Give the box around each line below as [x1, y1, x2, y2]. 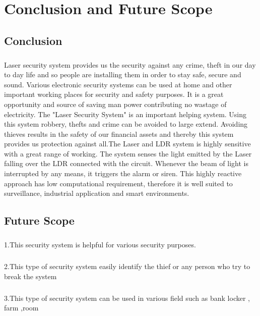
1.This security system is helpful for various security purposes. [4, 239, 196, 249]
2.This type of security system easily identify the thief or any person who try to [4, 260, 250, 271]
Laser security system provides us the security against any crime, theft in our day [4, 59, 256, 70]
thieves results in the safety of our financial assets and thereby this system [4, 128, 234, 139]
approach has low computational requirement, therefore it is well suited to [4, 178, 233, 188]
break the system [4, 271, 57, 281]
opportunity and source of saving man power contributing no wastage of [4, 98, 227, 109]
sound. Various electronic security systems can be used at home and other [4, 79, 232, 89]
